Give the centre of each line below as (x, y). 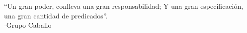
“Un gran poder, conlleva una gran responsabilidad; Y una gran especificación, (124, 6)
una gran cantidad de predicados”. (56, 15)
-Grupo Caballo (28, 25)
